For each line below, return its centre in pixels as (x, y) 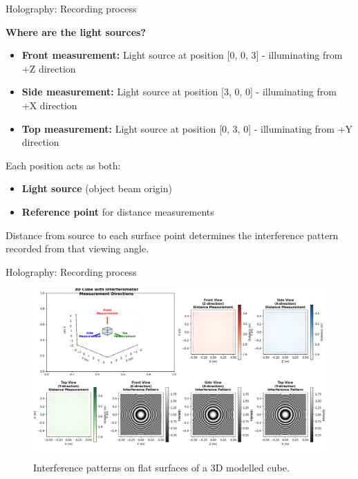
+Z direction (49, 68)
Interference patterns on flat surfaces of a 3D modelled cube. (161, 467)
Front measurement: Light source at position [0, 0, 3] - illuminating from (182, 55)
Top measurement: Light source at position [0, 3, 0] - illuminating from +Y (187, 128)
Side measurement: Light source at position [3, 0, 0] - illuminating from (179, 92)
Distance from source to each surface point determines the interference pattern (172, 235)
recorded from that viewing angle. (77, 248)
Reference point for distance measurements (118, 211)
